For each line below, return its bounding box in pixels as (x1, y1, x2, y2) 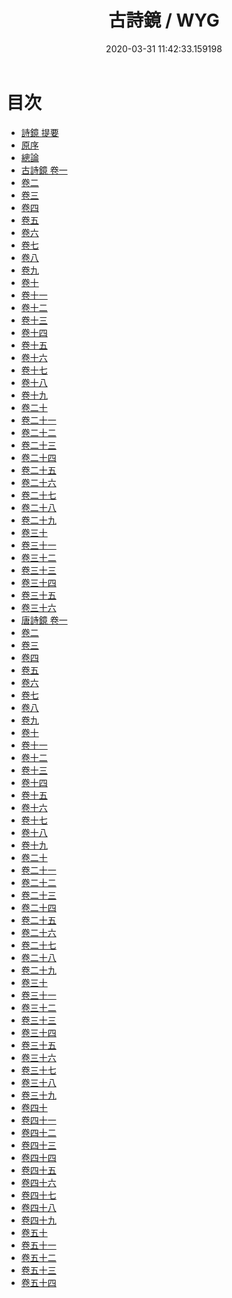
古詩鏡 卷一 (20, 164, 68, 176)
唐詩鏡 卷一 (20, 614, 68, 626)
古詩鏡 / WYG (108, 9, 220, 32)
